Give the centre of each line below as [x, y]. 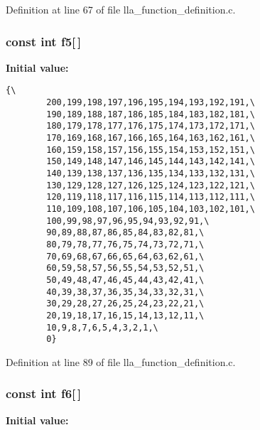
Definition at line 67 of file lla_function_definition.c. [121, 9]
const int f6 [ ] [44, 393]
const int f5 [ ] [44, 41]
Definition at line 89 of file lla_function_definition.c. [121, 361]
